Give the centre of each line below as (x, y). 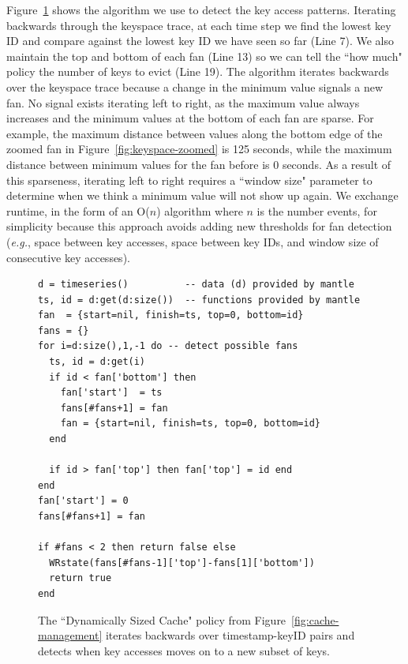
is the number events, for (317, 210)
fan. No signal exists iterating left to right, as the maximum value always (183, 102)
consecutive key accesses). (68, 257)
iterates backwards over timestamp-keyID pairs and (230, 635)
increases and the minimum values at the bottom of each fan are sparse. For (190, 118)
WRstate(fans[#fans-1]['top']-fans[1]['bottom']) (182, 563)
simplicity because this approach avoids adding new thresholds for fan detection (199, 226)
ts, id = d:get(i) (97, 362)
